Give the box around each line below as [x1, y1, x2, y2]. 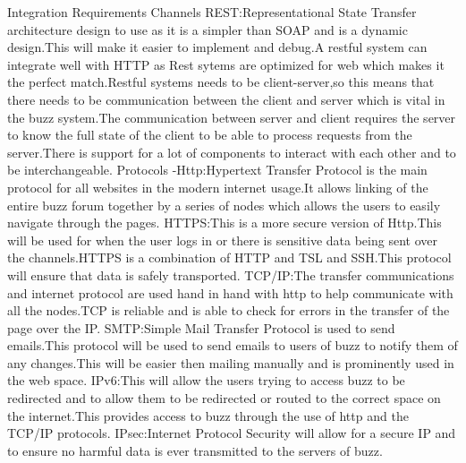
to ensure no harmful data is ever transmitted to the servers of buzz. [7, 441, 383, 459]
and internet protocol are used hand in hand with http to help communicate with [7, 283, 453, 302]
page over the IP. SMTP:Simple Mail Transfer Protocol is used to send [7, 318, 395, 337]
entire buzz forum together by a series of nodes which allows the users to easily [7, 195, 441, 214]
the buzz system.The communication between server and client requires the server [7, 107, 456, 126]
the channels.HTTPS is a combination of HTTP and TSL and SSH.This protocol [7, 248, 452, 267]
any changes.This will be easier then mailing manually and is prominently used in [7, 353, 454, 372]
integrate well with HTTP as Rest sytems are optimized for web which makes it [7, 55, 445, 73]
